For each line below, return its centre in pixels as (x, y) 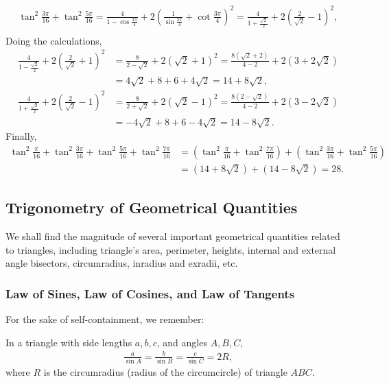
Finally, (21, 136)
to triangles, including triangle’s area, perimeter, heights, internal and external (171, 249)
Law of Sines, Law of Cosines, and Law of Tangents (150, 293)
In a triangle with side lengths (69, 342)
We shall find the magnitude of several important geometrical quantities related (173, 236)
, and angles (182, 342)
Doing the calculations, (54, 40)
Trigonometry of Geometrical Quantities (152, 207)
